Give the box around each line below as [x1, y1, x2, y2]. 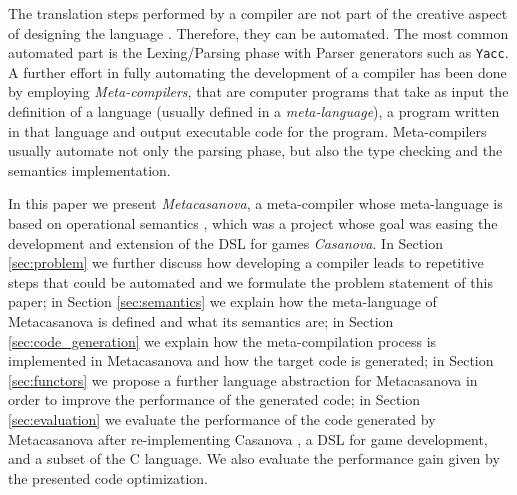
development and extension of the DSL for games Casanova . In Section [8, 232, 443, 253]
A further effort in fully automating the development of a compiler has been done [8, 61, 507, 82]
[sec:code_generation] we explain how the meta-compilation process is [8, 330, 437, 351]
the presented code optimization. [8, 467, 209, 488]
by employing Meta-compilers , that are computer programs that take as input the [8, 81, 509, 102]
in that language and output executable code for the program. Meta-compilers [8, 120, 487, 141]
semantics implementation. [8, 159, 171, 180]
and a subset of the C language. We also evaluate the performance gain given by [8, 448, 500, 469]
